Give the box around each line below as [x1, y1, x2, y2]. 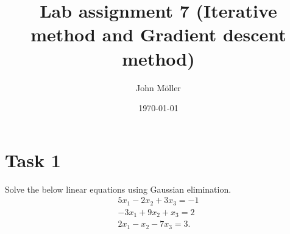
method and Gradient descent [30, 22, 286, 47]
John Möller [136, 81, 181, 94]
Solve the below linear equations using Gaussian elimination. [5, 182, 232, 195]
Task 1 [5, 147, 61, 172]
